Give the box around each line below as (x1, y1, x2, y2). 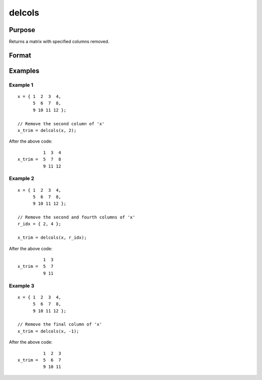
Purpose (9, 26, 35, 34)
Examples (9, 66, 40, 75)
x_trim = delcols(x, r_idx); (17, 235, 87, 240)
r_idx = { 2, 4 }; (17, 221, 62, 227)
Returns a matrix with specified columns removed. (9, 39, 110, 45)
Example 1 (9, 82, 33, 88)
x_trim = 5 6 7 (17, 357, 62, 363)
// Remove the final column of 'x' (17, 322, 102, 327)
